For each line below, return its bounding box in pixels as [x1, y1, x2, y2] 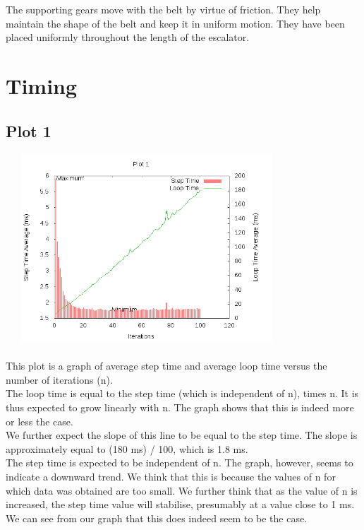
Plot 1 [6, 119, 51, 141]
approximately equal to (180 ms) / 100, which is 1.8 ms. [6, 441, 248, 456]
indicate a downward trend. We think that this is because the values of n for [6, 469, 336, 483]
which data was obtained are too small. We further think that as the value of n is [6, 483, 358, 497]
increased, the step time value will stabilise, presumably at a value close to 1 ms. [6, 497, 355, 512]
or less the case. [6, 413, 73, 428]
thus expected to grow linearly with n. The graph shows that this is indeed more [6, 399, 354, 414]
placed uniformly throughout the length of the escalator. [6, 30, 250, 45]
